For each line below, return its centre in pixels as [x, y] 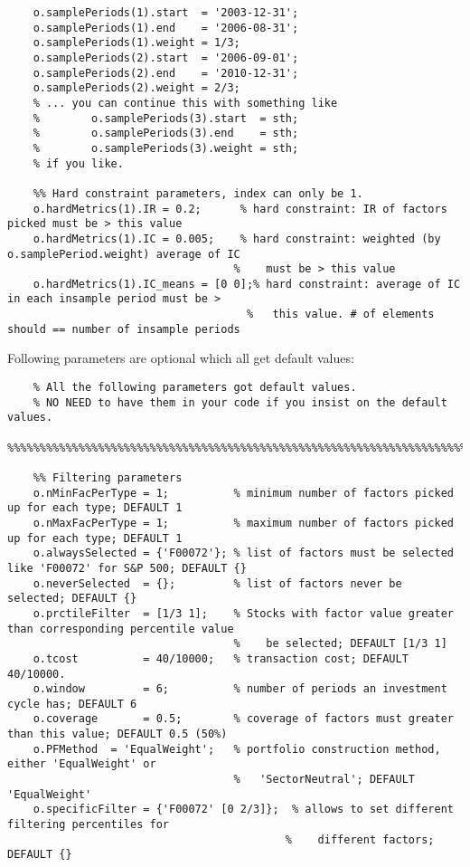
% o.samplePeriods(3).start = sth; [166, 118]
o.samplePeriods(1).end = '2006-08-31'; [166, 28]
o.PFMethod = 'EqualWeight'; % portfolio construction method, [237, 749]
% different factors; [360, 839]
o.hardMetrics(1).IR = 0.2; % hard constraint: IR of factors [240, 209]
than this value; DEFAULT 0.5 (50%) [117, 734]
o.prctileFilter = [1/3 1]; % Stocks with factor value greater [243, 613]
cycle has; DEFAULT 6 [72, 704]
